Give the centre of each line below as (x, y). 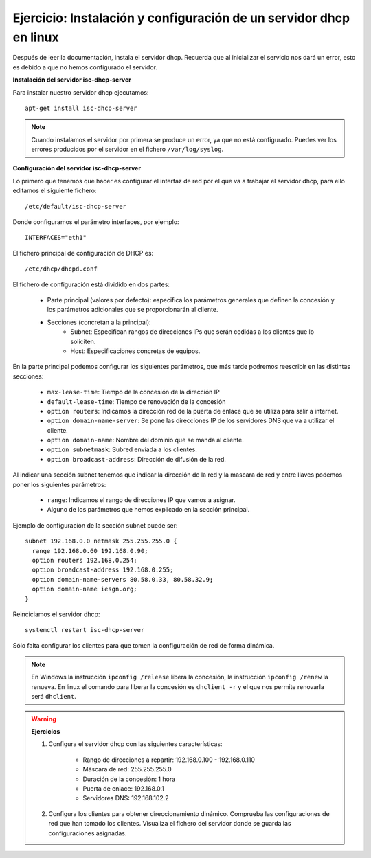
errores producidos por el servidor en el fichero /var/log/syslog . (127, 149)
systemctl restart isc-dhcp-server (85, 630)
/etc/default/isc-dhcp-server (76, 206)
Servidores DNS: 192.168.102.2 (126, 798)
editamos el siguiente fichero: (55, 191)
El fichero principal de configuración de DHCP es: (83, 253)
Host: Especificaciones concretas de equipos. (135, 351)
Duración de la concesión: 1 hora (129, 779)
